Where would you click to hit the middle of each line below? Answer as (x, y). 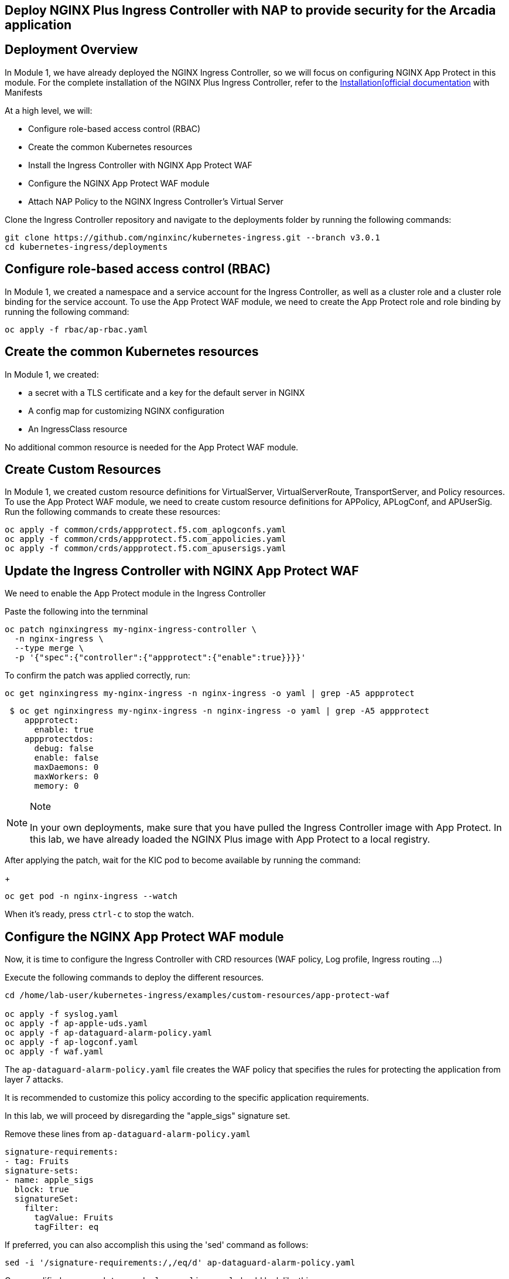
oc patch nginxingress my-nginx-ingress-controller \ (131, 630)
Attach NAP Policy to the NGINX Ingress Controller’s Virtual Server (156, 201)
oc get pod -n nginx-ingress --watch (91, 896)
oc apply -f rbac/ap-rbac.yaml (76, 329)
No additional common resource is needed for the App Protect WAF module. (152, 447)
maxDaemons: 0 (66, 767)
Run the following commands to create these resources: (113, 512)
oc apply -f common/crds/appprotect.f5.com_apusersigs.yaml (146, 549)
